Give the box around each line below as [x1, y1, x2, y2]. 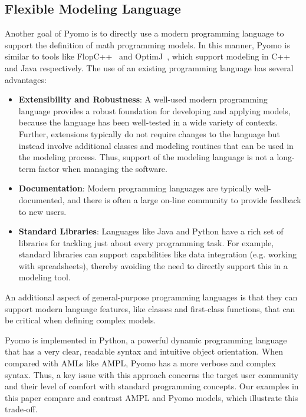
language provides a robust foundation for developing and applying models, [18, 104, 291, 117]
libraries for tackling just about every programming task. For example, [18, 236, 274, 249]
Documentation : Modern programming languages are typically [18, 182, 252, 194]
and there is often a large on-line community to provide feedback [67, 193, 301, 206]
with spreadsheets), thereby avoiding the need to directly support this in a [18, 259, 288, 272]
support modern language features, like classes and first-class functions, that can [5, 302, 295, 315]
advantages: [5, 73, 47, 85]
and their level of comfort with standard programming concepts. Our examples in [5, 380, 299, 392]
